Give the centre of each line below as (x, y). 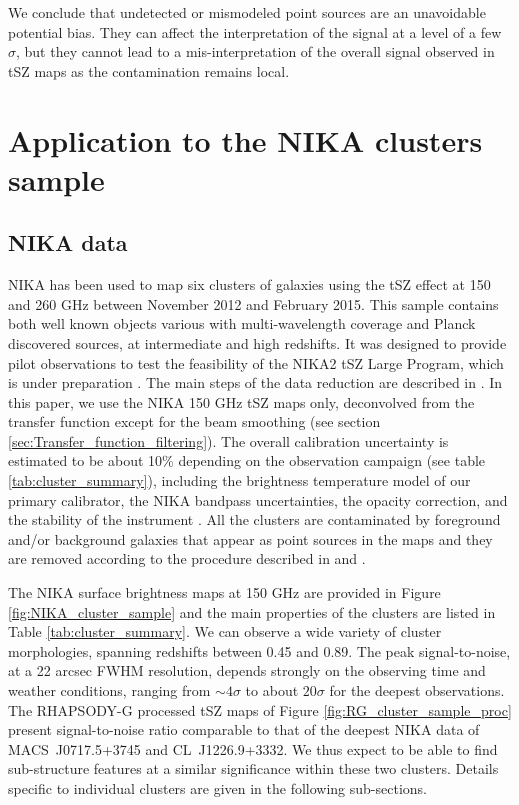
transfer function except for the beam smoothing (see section (194, 421)
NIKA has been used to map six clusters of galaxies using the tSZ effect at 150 (249, 284)
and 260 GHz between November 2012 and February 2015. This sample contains (253, 303)
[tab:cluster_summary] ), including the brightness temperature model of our (239, 480)
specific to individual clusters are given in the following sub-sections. (217, 787)
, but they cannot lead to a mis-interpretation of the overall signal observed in (255, 51)
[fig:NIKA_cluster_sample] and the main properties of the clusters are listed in (252, 611)
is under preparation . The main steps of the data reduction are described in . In (255, 382)
